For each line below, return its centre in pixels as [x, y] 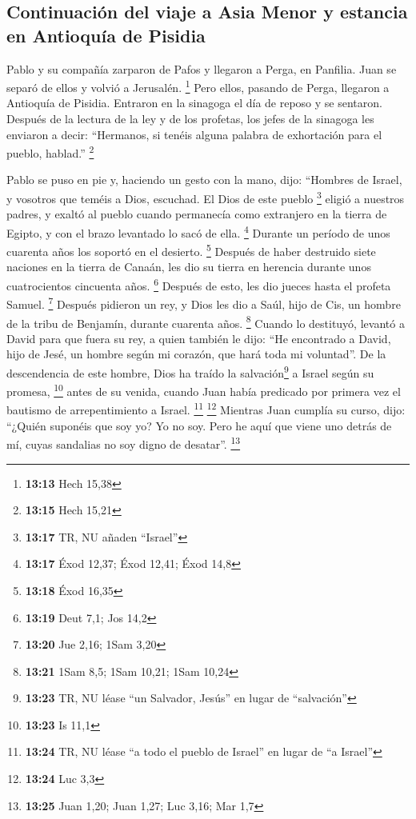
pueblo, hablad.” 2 [50, 152]
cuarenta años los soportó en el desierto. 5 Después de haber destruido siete [191, 250]
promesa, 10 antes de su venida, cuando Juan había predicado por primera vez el [204, 390]
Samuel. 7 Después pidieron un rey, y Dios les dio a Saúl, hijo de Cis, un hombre [204, 303]
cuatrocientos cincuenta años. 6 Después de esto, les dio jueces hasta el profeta [199, 284]
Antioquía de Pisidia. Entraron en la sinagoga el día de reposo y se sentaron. [194, 103]
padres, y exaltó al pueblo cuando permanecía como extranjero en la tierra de [197, 214]
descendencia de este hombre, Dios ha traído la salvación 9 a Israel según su [190, 371]
